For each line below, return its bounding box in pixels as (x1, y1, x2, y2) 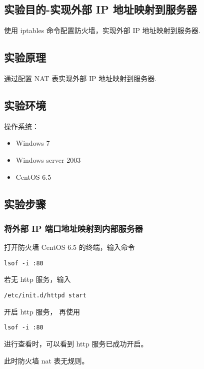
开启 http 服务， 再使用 (4, 306, 80, 316)
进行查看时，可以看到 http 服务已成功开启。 (4, 338, 148, 348)
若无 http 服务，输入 (4, 274, 71, 284)
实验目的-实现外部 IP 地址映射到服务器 (4, 2, 197, 17)
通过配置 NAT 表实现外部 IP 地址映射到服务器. (4, 73, 157, 83)
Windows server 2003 (15, 154, 81, 165)
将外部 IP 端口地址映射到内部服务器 (4, 222, 143, 234)
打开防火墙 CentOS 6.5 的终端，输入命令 (4, 242, 135, 252)
